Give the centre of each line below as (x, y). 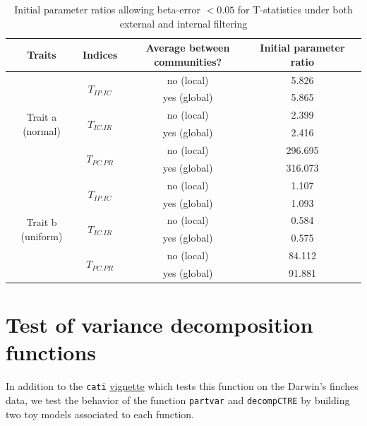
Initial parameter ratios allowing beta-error (107, 9)
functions (51, 352)
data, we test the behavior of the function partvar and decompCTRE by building (178, 400)
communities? (188, 61)
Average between (188, 48)
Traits (42, 54)
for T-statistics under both (295, 9)
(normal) (42, 130)
